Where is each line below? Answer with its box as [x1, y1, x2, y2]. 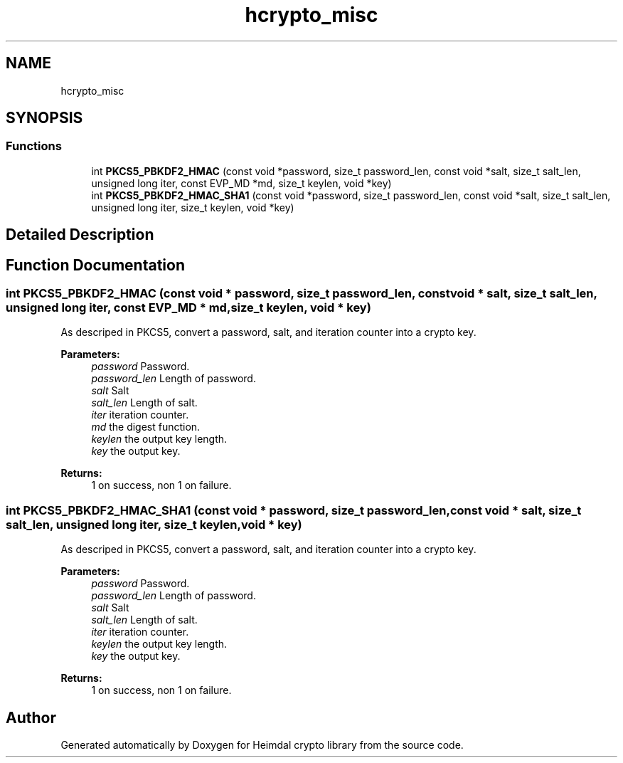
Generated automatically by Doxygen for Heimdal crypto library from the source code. [60, 739, 464, 752]
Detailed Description [6, 226, 154, 244]
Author [6, 708, 56, 727]
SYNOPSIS [6, 109, 83, 127]
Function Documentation [6, 256, 185, 274]
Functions [6, 139, 62, 154]
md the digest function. [91, 421, 201, 433]
